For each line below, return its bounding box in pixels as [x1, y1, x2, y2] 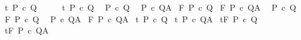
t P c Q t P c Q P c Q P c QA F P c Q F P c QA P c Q [4, 1, 296, 13]
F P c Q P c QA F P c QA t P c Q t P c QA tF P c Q [4, 12, 258, 25]
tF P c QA [4, 24, 49, 36]
